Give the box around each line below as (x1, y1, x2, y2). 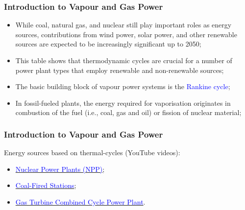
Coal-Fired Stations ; (15, 180, 76, 190)
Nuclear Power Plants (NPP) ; (15, 163, 105, 174)
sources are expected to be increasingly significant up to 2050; (15, 39, 201, 49)
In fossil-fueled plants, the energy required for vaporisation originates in (15, 97, 231, 108)
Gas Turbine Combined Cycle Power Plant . (15, 196, 146, 207)
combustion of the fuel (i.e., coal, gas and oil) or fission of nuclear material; (15, 107, 242, 117)
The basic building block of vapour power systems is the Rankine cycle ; (15, 81, 230, 92)
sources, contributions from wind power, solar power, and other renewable (15, 29, 237, 39)
